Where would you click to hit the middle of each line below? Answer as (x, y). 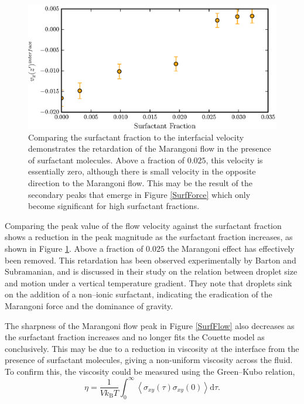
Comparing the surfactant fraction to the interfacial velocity (136, 137)
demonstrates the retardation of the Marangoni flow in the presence (150, 148)
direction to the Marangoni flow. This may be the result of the (140, 182)
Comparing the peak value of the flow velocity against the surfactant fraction (143, 225)
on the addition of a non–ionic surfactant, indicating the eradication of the (139, 294)
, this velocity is (234, 160)
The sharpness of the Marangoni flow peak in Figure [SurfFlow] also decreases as (150, 325)
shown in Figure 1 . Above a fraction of (74, 248)
